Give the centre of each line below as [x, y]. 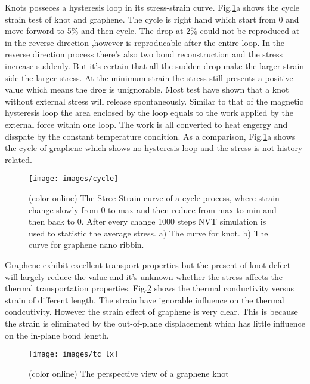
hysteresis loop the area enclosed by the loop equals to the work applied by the [149, 113]
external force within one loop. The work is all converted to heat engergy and [146, 124]
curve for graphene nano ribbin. [86, 245]
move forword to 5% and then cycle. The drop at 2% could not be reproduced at [152, 31]
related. [18, 159]
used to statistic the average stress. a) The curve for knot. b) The [148, 233]
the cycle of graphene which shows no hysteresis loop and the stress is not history [154, 148]
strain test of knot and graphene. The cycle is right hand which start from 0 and [152, 19]
